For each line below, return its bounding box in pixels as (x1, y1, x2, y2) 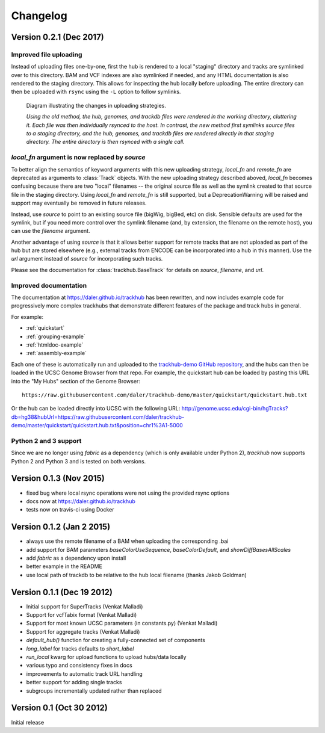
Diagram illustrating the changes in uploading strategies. (26, 102, 167, 109)
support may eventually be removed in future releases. (11, 199, 147, 207)
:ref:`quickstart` (26, 324, 65, 332)
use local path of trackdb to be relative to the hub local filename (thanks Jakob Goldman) (26, 571, 247, 578)
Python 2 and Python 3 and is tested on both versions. (11, 457, 146, 465)
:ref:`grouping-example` (26, 333, 85, 340)
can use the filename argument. (11, 227, 90, 235)
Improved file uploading (11, 50, 82, 58)
